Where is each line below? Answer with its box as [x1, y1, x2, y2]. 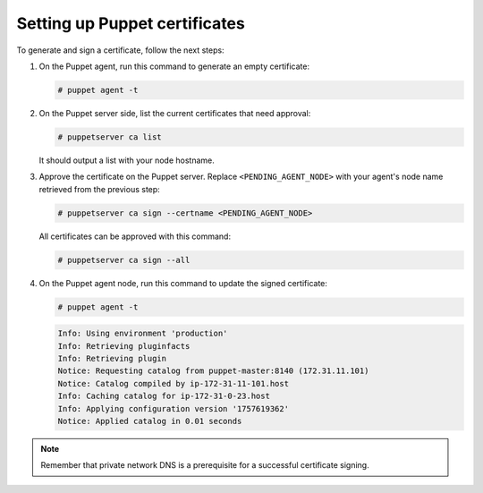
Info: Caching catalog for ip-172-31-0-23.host [57, 391, 270, 402]
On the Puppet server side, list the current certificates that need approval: [38, 107, 311, 118]
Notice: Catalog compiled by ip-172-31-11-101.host [57, 378, 290, 388]
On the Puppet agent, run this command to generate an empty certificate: [38, 61, 310, 72]
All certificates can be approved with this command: [38, 231, 232, 242]
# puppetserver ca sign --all [57, 255, 191, 265]
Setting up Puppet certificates [16, 13, 245, 33]
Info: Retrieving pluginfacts [57, 341, 191, 351]
